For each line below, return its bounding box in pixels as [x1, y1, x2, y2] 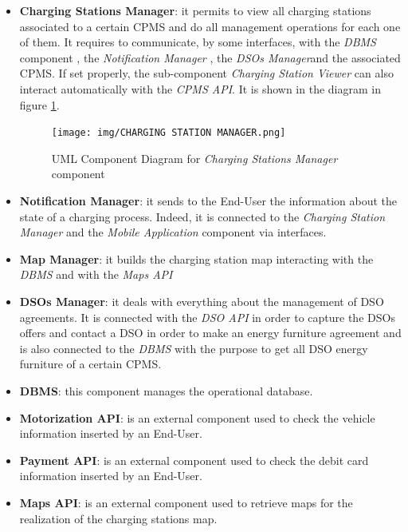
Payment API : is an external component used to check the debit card [19, 451, 369, 468]
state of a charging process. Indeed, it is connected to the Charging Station [19, 208, 386, 224]
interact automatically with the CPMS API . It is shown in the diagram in [19, 80, 381, 97]
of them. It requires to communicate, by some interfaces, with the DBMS [19, 34, 376, 50]
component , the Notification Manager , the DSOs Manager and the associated [19, 49, 401, 66]
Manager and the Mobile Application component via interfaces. [19, 224, 327, 240]
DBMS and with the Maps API [19, 266, 173, 283]
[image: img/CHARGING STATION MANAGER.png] [51, 127, 286, 139]
